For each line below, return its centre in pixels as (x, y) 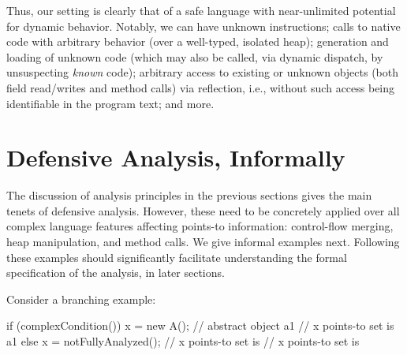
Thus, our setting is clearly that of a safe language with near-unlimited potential (201, 10)
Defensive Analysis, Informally (176, 157)
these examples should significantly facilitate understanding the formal (177, 257)
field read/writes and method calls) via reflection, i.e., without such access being (201, 87)
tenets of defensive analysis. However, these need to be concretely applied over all (203, 210)
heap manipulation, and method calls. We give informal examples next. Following (203, 242)
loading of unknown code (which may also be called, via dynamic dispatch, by (195, 56)
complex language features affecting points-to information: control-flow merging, (200, 226)
